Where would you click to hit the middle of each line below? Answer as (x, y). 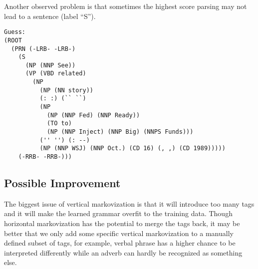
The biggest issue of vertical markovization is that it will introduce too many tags (129, 203)
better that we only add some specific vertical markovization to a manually (119, 233)
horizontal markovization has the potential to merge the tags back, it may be (122, 223)
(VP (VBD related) (56, 74)
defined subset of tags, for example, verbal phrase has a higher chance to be (120, 243)
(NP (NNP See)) (50, 65)
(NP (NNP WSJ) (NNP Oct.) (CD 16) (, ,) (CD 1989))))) (132, 148)
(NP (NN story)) (66, 90)
